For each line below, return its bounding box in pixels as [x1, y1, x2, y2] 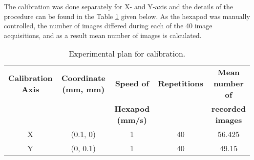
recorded [212, 103, 246, 115]
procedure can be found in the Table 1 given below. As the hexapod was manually [4, 11, 250, 21]
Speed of [115, 78, 149, 89]
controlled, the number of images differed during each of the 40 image [4, 20, 212, 31]
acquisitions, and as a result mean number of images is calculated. [4, 30, 202, 40]
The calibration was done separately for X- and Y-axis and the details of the [4, 1, 233, 11]
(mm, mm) [62, 83, 105, 95]
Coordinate [61, 72, 106, 83]
